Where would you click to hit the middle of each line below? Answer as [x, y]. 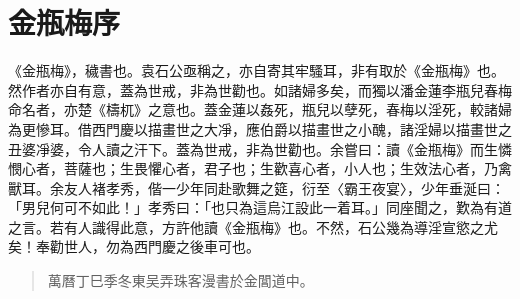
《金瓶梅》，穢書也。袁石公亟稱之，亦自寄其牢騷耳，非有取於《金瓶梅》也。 [256, 70]
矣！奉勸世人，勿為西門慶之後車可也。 [134, 246]
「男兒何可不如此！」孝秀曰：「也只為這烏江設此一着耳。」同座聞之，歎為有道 [260, 207]
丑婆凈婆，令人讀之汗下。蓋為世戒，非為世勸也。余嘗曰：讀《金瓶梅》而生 [253, 148]
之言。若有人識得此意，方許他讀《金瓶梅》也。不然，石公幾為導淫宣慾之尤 [253, 226]
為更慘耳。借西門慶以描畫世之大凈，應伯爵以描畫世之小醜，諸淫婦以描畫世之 [260, 128]
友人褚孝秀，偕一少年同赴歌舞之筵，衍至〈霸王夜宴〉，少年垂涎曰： [284, 187]
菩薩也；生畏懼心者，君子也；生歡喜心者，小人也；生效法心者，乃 [280, 168]
